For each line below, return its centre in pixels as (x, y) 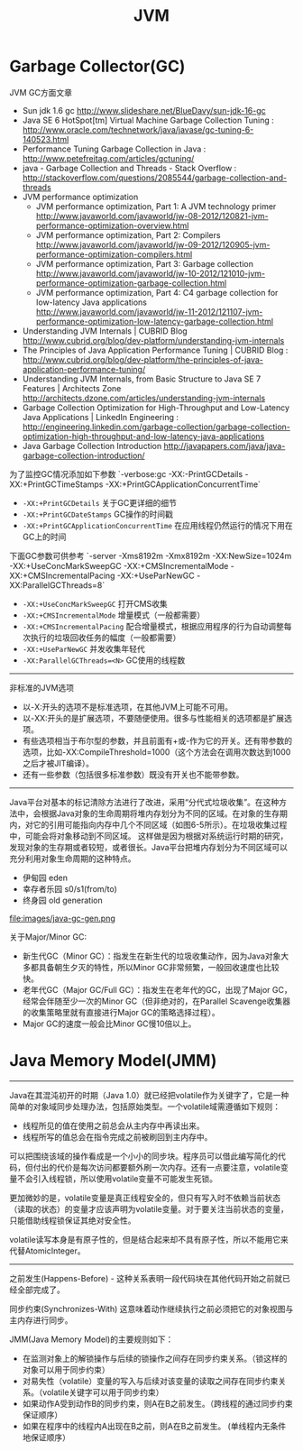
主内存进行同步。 (41, 1320)
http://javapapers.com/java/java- (225, 445)
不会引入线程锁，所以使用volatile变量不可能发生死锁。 (117, 1179)
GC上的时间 (44, 537)
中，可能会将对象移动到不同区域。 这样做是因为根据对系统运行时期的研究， (149, 836)
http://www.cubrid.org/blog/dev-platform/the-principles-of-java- (143, 359)
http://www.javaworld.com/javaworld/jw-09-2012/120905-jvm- (153, 244)
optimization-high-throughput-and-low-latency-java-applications (143, 436)
